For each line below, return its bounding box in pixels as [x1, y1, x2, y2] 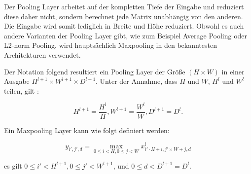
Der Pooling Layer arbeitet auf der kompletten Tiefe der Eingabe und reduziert [4, 1, 244, 11]
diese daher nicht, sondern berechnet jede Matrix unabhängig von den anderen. [4, 11, 243, 21]
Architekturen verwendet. [4, 49, 81, 60]
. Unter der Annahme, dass [96, 76, 178, 86]
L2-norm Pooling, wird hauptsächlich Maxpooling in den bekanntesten [4, 40, 217, 50]
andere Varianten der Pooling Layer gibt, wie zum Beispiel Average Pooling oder [4, 30, 248, 40]
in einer [221, 66, 245, 76]
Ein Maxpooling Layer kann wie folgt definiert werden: [4, 125, 170, 135]
